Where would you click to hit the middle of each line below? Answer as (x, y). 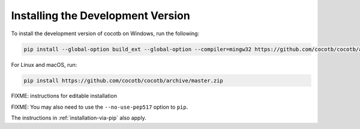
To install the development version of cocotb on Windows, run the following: (105, 33)
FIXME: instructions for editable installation (64, 96)
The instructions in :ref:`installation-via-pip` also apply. (79, 118)
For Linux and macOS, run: (44, 64)
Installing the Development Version (100, 16)
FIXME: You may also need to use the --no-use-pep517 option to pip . (100, 107)
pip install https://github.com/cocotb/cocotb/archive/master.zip (123, 80)
